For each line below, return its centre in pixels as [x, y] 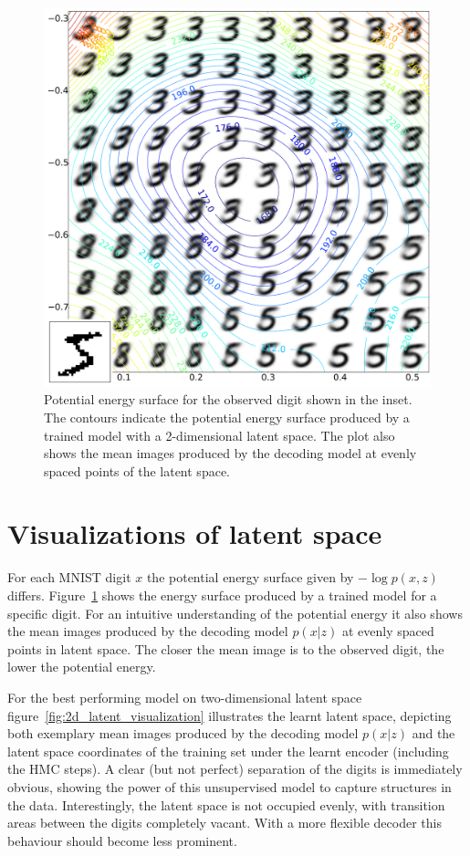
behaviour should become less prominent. [122, 840]
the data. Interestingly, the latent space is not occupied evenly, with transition [226, 804]
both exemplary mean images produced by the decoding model [183, 733]
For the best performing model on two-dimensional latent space [185, 697]
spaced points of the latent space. [137, 470]
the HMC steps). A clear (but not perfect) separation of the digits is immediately [235, 769]
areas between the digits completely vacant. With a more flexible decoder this [225, 823]
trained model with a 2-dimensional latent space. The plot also [219, 435]
